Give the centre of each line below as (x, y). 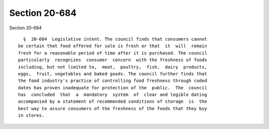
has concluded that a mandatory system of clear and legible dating (113, 95)
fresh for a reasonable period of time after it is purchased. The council (113, 53)
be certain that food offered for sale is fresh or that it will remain (113, 46)
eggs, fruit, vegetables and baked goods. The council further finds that (113, 74)
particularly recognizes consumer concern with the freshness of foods (113, 60)
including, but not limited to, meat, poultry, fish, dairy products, (113, 67)
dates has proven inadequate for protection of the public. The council (113, 88)
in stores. (31, 116)
